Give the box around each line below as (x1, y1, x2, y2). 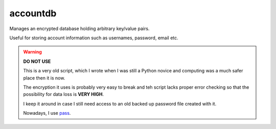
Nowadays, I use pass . (23, 110, 71, 116)
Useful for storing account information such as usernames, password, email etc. (9, 35, 178, 41)
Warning (23, 49, 42, 55)
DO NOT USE (23, 58, 51, 64)
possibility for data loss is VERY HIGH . (23, 91, 104, 97)
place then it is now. (23, 74, 65, 81)
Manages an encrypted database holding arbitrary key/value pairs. (9, 25, 150, 32)
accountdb (9, 8, 57, 19)
